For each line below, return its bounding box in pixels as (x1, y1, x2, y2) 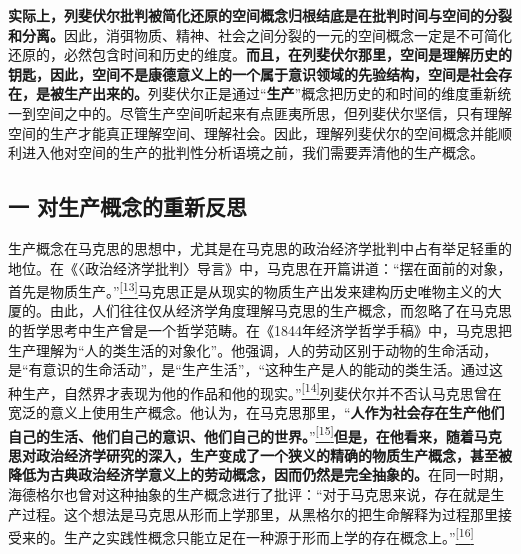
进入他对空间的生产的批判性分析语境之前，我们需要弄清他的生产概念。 (21, 142, 484, 163)
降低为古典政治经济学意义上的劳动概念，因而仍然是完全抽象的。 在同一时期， (8, 464, 512, 485)
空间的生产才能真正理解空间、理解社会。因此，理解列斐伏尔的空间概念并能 (8, 122, 498, 143)
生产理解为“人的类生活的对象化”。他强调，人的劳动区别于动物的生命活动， (8, 339, 498, 360)
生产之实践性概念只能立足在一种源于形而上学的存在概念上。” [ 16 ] (63, 524, 474, 547)
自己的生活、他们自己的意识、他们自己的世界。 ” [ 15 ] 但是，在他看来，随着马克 (8, 422, 502, 446)
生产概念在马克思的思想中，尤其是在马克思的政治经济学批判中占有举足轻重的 (8, 237, 512, 258)
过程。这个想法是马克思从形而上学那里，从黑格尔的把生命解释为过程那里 (21, 503, 498, 524)
